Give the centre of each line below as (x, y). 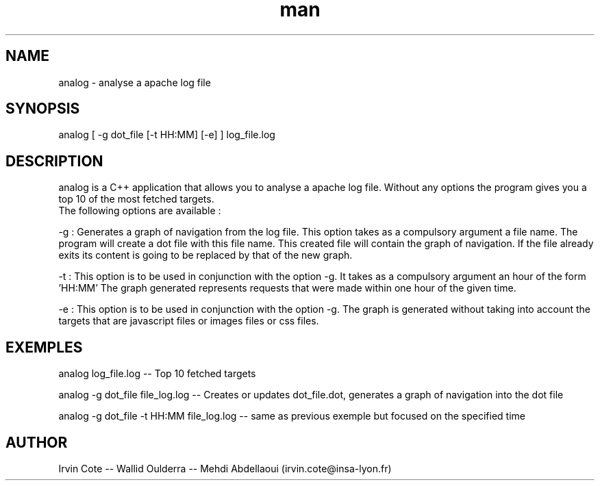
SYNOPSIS (43, 109)
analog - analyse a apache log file (135, 82)
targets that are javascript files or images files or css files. (189, 321)
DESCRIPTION (54, 161)
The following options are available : (140, 211)
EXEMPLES (44, 347)
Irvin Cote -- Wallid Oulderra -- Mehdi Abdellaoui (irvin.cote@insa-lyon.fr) (225, 468)
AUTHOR (37, 442)
